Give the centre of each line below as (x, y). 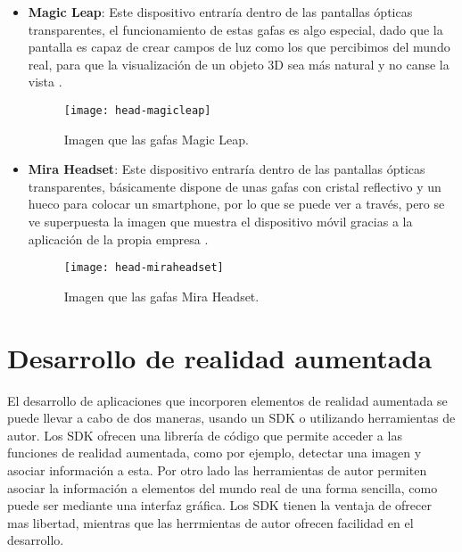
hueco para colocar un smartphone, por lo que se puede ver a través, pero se (236, 204)
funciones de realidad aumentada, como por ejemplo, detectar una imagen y (214, 453)
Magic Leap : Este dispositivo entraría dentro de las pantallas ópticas (220, 12)
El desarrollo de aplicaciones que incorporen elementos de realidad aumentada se (227, 400)
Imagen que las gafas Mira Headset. (161, 296)
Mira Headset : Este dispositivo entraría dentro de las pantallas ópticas (227, 169)
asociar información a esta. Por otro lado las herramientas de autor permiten (217, 470)
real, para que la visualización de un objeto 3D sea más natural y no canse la (239, 64)
